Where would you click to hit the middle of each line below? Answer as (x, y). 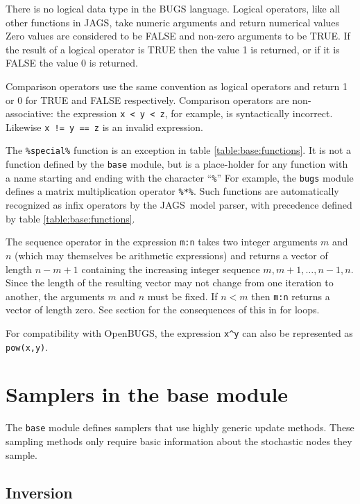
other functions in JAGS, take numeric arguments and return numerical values (173, 22)
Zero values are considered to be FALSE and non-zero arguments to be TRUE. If (178, 36)
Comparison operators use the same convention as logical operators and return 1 (177, 86)
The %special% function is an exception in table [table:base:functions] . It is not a (179, 150)
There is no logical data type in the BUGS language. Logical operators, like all (173, 8)
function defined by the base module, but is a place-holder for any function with (177, 164)
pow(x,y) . (27, 346)
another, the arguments (55, 296)
